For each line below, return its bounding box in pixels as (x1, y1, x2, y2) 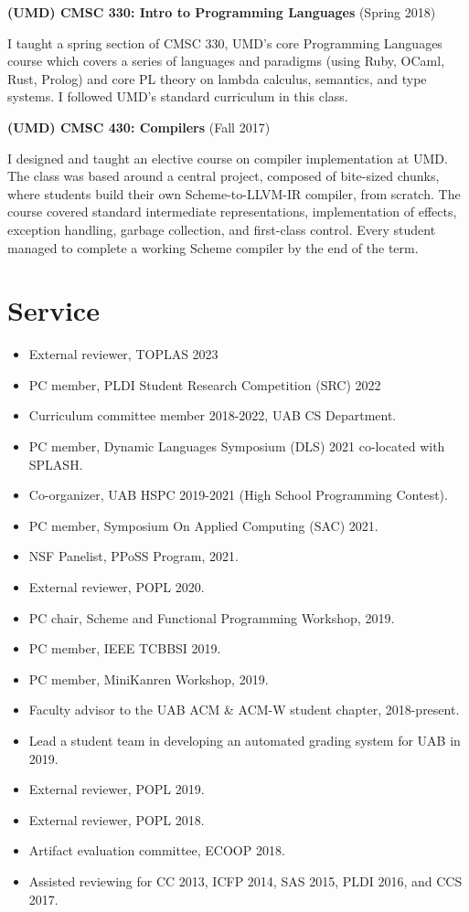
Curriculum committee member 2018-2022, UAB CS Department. (28, 406, 397, 425)
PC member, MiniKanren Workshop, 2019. (28, 669, 269, 688)
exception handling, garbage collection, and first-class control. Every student (7, 219, 436, 239)
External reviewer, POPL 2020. (28, 578, 205, 596)
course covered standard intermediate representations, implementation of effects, (7, 202, 457, 221)
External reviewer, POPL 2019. (28, 779, 205, 799)
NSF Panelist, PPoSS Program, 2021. (28, 546, 239, 566)
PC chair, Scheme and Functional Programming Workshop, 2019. (28, 608, 395, 627)
